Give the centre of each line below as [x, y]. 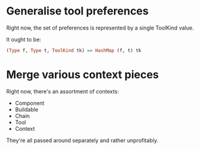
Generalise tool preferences [77, 11]
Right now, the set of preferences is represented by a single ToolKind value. [100, 28]
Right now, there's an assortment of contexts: [63, 91]
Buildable [27, 109]
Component [30, 103]
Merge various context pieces [83, 75]
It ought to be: [24, 39]
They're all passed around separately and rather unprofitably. [82, 140]
